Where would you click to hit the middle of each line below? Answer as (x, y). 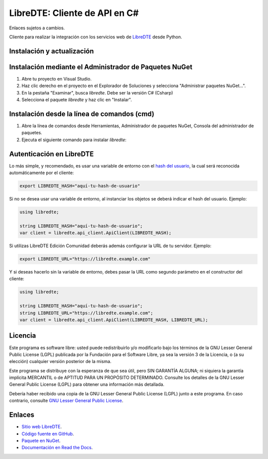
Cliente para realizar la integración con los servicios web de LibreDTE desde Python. (96, 37)
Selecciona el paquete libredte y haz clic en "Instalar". (77, 100)
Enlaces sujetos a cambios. (37, 28)
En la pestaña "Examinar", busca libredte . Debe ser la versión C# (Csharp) (97, 92)
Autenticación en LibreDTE (52, 154)
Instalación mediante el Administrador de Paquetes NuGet (101, 67)
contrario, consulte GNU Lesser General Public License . (66, 401)
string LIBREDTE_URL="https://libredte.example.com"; (86, 313)
